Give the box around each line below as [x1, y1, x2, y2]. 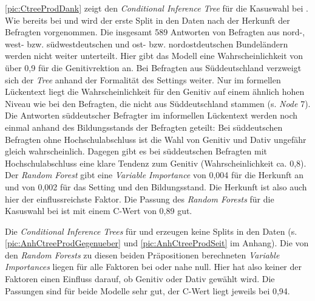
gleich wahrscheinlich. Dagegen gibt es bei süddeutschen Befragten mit [5, 145, 268, 157]
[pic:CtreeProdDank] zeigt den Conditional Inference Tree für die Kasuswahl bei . [5, 2, 308, 14]
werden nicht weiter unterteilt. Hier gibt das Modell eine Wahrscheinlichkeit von [5, 49, 303, 62]
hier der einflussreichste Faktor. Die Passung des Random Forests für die [5, 192, 274, 205]
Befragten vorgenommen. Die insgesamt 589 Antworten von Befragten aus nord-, [5, 26, 305, 38]
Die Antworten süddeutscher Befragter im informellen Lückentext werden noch [5, 109, 298, 122]
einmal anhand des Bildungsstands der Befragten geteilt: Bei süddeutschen [5, 120, 283, 133]
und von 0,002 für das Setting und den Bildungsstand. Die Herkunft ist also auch [5, 180, 307, 193]
